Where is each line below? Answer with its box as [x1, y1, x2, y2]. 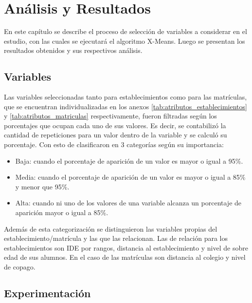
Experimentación [4, 286, 91, 300]
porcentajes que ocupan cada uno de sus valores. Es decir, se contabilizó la [4, 120, 226, 130]
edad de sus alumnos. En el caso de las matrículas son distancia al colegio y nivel [4, 252, 246, 262]
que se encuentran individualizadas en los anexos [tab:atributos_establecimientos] [4, 101, 247, 111]
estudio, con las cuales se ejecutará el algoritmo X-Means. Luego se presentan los [4, 35, 245, 46]
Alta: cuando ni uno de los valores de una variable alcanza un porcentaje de [15, 198, 242, 208]
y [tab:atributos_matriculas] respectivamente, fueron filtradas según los [4, 111, 217, 121]
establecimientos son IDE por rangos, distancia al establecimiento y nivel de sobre [4, 242, 248, 252]
